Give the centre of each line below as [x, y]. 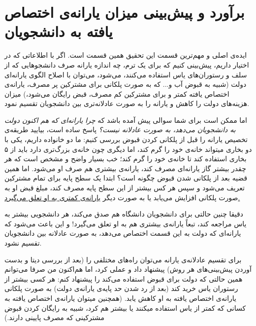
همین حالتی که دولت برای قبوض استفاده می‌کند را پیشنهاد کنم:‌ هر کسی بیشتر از [124, 278]
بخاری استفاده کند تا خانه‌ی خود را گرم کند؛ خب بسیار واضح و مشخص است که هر [126, 159]
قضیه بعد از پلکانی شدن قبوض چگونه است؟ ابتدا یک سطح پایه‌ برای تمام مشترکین [126, 178]
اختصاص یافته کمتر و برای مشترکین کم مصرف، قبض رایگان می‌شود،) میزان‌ [117, 93]
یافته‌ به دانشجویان [59, 31]
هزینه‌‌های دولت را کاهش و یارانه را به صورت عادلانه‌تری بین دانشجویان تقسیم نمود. [127, 103]
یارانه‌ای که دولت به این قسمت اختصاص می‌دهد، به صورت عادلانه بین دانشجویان [123, 233]
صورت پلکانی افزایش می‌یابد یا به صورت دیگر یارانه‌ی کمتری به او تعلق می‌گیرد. [122, 197]
